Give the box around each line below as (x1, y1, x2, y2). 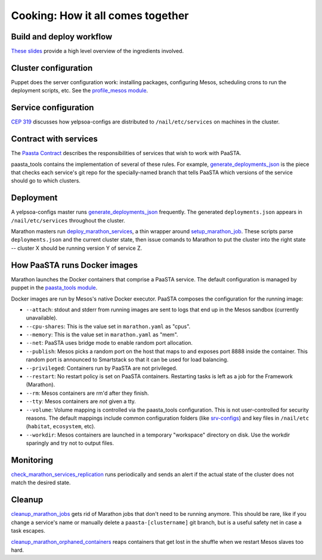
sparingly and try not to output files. (26, 440, 114, 447)
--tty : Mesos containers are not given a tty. (26, 398, 137, 405)
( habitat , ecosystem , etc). (26, 423, 95, 430)
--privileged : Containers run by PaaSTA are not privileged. (26, 364, 178, 372)
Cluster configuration (11, 63, 93, 73)
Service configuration (11, 103, 94, 113)
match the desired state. (11, 479, 71, 486)
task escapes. (11, 527, 46, 534)
